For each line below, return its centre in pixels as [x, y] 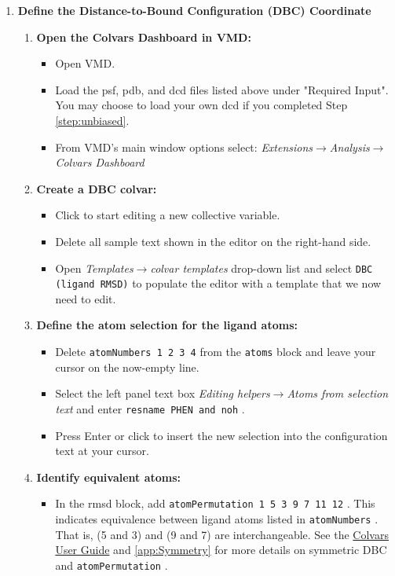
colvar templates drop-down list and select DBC [262, 268]
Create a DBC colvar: [97, 188]
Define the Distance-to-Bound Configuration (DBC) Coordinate [194, 10]
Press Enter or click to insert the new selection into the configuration [221, 435]
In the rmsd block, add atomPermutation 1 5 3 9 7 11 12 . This [215, 503]
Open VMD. [85, 63]
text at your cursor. [102, 451]
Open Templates [94, 268]
